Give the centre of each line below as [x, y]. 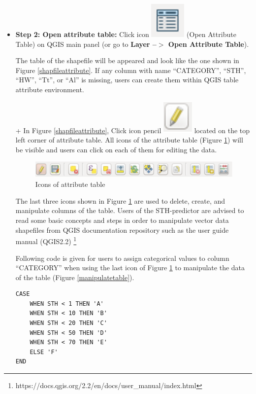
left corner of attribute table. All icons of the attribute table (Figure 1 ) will [129, 140]
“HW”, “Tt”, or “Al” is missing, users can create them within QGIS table [127, 80]
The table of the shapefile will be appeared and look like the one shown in [127, 60]
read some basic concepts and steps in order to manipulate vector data [122, 220]
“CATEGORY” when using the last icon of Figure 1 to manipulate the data [130, 268]
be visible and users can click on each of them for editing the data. [116, 149]
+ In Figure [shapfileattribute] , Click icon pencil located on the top [133, 130]
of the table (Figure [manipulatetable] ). [75, 277]
